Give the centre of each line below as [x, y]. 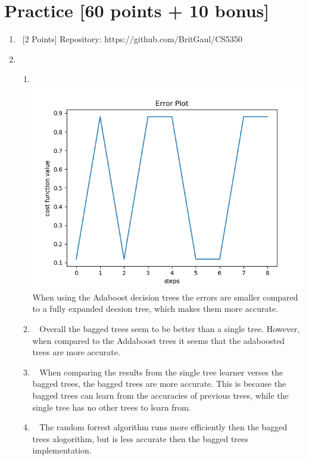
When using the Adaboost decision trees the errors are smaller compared [165, 297]
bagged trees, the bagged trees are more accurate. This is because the [159, 384]
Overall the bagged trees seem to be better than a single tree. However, [170, 328]
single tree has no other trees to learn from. [112, 407]
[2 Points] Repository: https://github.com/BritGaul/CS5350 [132, 39]
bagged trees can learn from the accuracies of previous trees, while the [160, 395]
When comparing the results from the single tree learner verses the [161, 372]
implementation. [62, 450]
